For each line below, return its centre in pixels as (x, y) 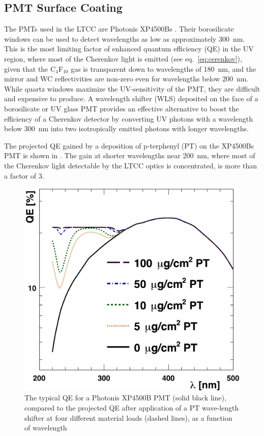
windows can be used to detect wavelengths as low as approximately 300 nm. (125, 38)
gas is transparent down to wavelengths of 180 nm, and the (164, 68)
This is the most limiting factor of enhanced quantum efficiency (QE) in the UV (129, 49)
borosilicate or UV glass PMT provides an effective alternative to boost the (122, 108)
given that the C (30, 68)
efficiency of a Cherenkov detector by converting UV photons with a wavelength (128, 118)
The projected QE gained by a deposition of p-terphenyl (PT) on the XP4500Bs (129, 145)
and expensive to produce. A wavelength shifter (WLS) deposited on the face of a (131, 98)
